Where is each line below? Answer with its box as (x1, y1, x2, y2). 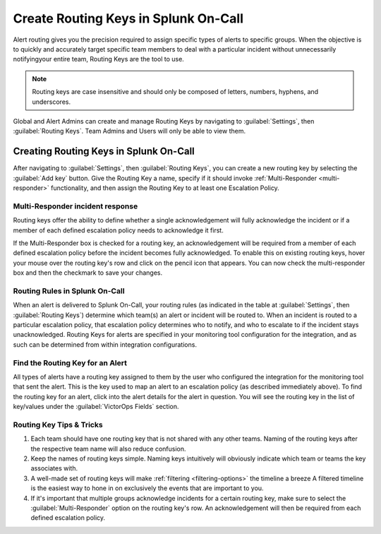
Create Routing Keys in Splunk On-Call (13, 11, 243, 26)
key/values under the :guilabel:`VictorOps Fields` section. (13, 403, 179, 411)
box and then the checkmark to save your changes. (13, 268, 162, 277)
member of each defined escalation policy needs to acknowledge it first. (13, 226, 224, 235)
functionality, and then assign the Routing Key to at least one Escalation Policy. (50, 184, 280, 192)
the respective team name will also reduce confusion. (30, 444, 186, 453)
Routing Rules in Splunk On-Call (13, 286, 125, 296)
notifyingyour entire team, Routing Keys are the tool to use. (13, 55, 185, 64)
